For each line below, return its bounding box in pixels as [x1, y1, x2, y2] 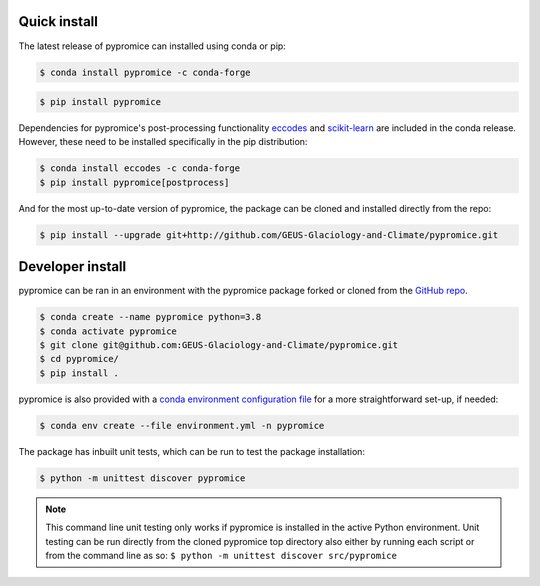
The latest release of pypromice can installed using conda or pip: [18, 40, 287, 52]
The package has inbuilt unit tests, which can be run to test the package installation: [18, 445, 365, 457]
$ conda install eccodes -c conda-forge [39, 163, 240, 174]
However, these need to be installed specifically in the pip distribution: [18, 136, 308, 148]
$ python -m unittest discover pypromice [39, 472, 246, 484]
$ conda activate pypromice [39, 325, 177, 337]
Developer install [18, 258, 127, 275]
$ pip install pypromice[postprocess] [39, 176, 230, 188]
